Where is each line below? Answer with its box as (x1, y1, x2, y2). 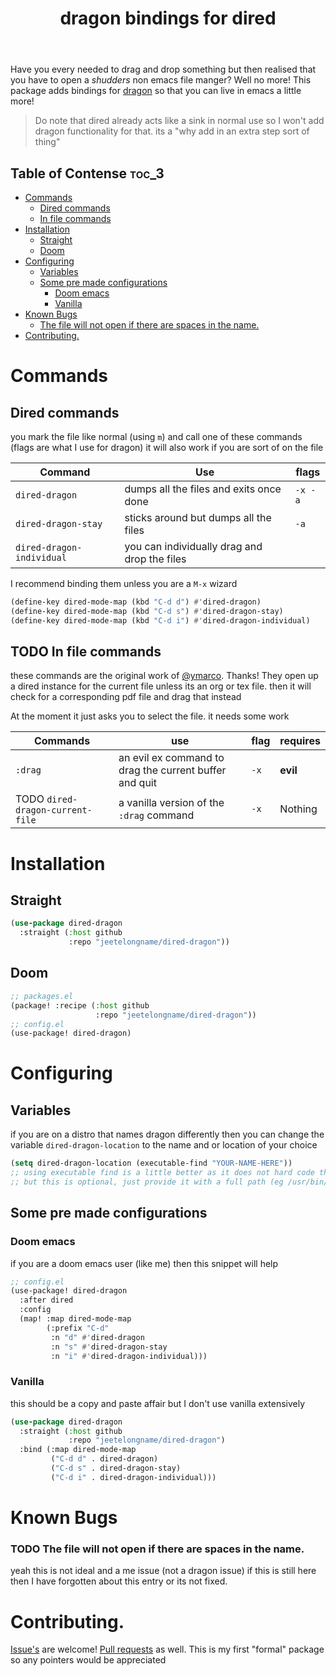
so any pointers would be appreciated (10, 1654, 167, 1666)
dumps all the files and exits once (124, 482, 282, 496)
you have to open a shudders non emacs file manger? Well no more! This (10, 74, 312, 86)
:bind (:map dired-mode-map (19, 1445, 137, 1455)
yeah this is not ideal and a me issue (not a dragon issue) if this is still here (10, 1565, 317, 1577)
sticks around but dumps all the (124, 511, 272, 524)
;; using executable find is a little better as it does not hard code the (10, 1168, 333, 1178)
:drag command (118, 808, 195, 822)
